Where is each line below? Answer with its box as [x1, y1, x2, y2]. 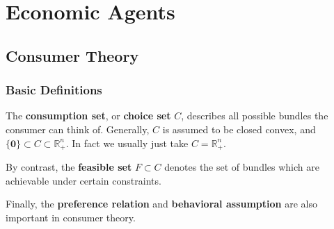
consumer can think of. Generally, [6, 121, 150, 136]
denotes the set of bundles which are [164, 160, 319, 174]
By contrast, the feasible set [6, 160, 132, 174]
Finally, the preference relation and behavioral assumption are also [6, 196, 317, 211]
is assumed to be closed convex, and [162, 121, 316, 136]
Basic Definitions [6, 81, 102, 99]
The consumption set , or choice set [6, 108, 171, 123]
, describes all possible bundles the [181, 108, 328, 123]
